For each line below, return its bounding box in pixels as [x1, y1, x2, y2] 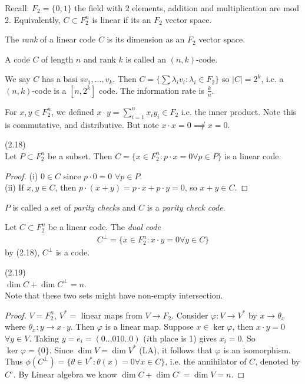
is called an [125, 52, 166, 65]
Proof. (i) [5, 169, 38, 182]
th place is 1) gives [149, 332, 217, 344]
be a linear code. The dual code [48, 221, 161, 233]
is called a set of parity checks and [12, 201, 136, 213]
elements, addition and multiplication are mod [132, 2, 299, 14]
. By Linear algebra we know [13, 368, 117, 380]
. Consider [171, 308, 208, 321]
